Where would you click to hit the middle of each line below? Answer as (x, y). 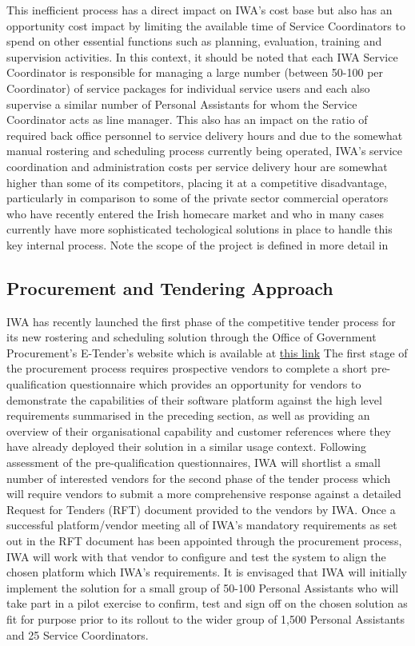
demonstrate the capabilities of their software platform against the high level (194, 399)
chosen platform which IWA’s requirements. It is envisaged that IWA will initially (207, 572)
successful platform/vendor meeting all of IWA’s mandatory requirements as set (202, 525)
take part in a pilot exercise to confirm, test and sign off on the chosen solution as (207, 603)
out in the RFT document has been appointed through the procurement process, (204, 541)
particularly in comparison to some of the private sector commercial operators (198, 198)
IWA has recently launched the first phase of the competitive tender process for (201, 321)
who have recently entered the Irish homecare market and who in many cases (196, 213)
